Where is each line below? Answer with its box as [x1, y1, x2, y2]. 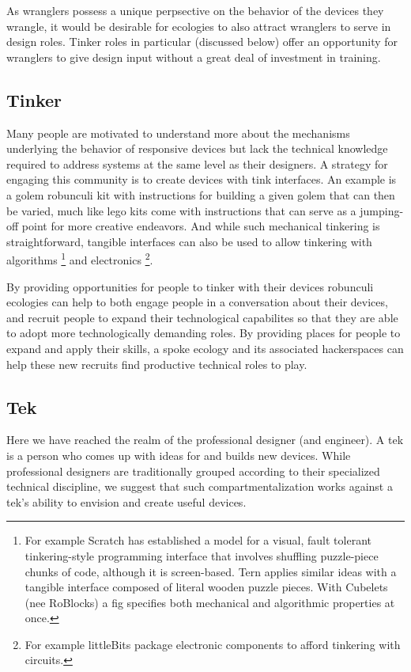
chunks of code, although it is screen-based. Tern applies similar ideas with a [25, 563, 397, 579]
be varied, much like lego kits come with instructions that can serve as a [6, 202, 356, 218]
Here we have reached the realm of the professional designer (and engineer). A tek [6, 431, 404, 448]
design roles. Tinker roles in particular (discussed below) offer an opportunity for [6, 33, 398, 50]
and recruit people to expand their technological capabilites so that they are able [6, 309, 398, 325]
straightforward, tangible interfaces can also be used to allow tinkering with [6, 233, 372, 249]
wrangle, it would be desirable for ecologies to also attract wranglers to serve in [6, 17, 391, 34]
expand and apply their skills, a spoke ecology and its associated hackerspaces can [6, 340, 404, 356]
